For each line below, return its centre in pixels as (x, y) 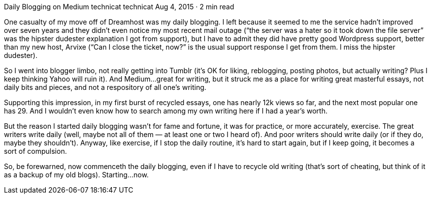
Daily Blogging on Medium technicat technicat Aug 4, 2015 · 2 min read (119, 7)
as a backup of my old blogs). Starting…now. (76, 175)
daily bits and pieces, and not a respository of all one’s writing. (105, 87)
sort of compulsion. (35, 151)
